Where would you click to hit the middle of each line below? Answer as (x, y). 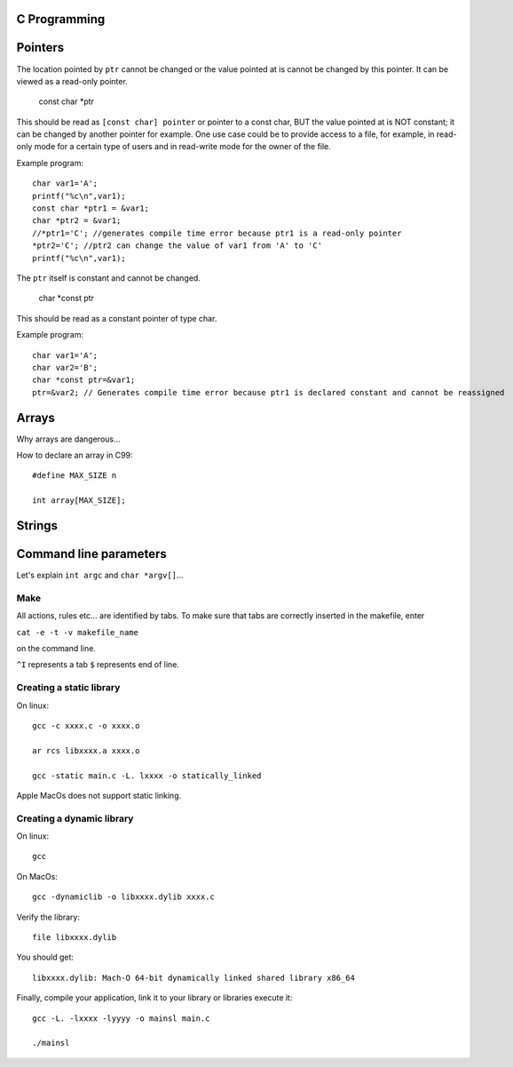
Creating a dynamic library (75, 818)
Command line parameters (92, 554)
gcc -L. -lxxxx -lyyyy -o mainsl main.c (121, 1018)
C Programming (61, 19)
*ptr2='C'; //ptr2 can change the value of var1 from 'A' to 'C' (178, 246)
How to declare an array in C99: (75, 455)
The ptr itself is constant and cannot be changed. (109, 278)
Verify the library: (48, 917)
